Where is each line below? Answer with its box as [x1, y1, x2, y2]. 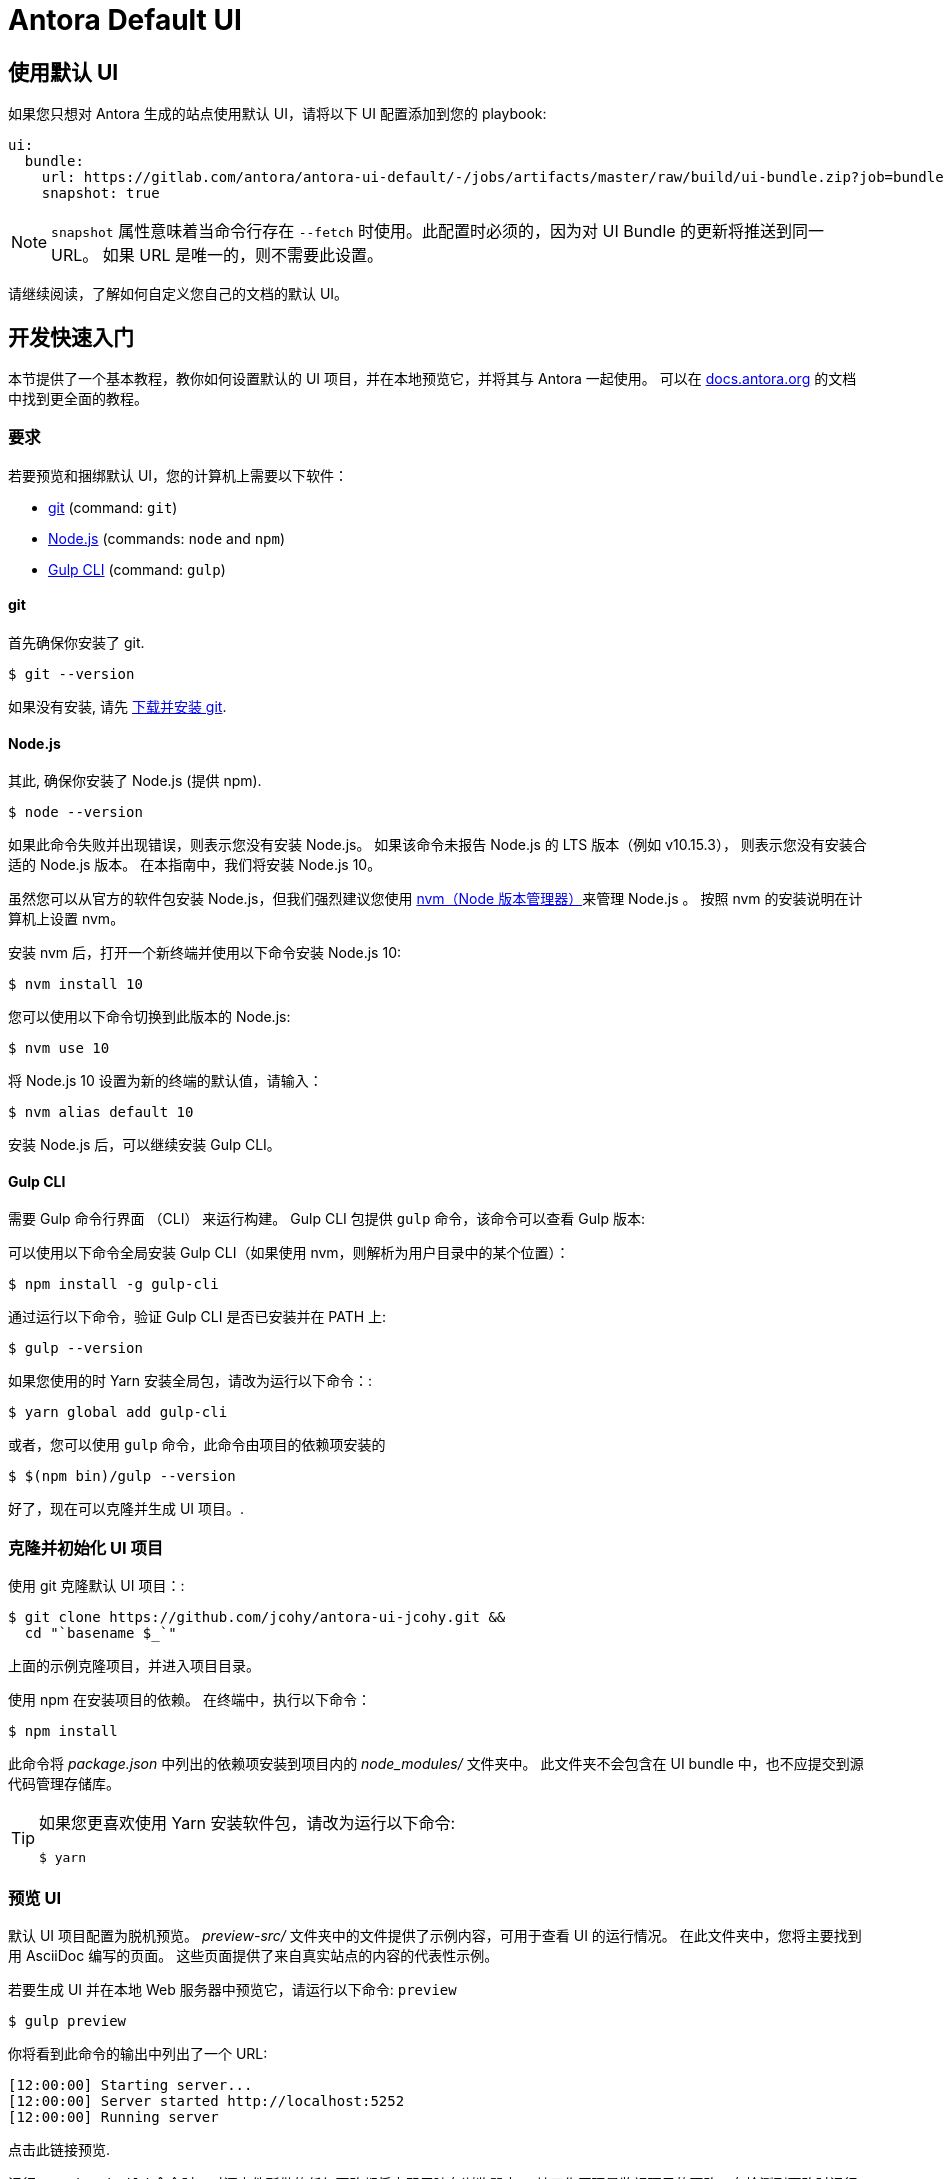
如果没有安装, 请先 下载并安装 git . [8, 697, 227, 715]
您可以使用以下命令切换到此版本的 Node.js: [8, 1008, 291, 1026]
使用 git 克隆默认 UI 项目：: [8, 1577, 185, 1595]
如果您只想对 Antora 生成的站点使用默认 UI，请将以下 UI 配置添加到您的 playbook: [8, 105, 547, 123]
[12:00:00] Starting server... [8, 2076, 253, 2093]
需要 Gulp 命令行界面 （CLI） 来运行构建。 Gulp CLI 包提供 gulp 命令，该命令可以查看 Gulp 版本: [8, 1210, 645, 1228]
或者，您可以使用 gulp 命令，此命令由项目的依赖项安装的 [8, 1436, 386, 1454]
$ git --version [8, 665, 135, 682]
